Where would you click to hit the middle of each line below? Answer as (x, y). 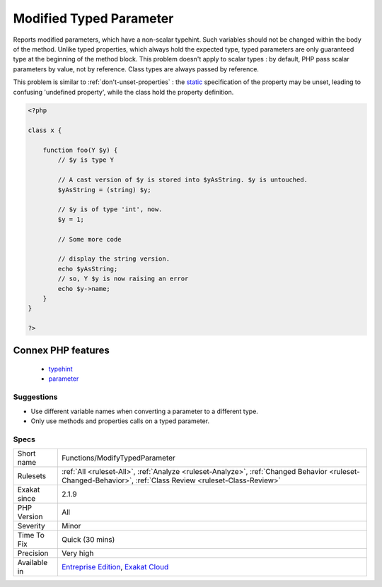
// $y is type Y (86, 160)
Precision (33, 553)
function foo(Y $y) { (80, 150)
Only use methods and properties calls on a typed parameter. (120, 421)
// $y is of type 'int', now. (110, 209)
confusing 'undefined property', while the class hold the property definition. (123, 92)
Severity (31, 526)
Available (33, 563)
